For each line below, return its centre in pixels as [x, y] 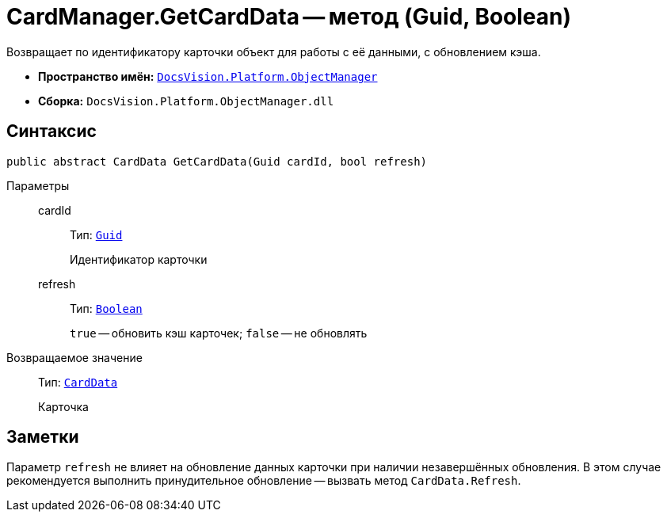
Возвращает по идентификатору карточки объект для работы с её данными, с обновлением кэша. [274, 51]
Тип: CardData [78, 382]
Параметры [38, 185]
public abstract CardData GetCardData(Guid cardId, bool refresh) [217, 161]
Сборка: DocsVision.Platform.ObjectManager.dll [186, 101]
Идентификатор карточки [139, 259]
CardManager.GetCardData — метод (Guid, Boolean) [289, 17]
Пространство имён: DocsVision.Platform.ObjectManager [208, 76]
